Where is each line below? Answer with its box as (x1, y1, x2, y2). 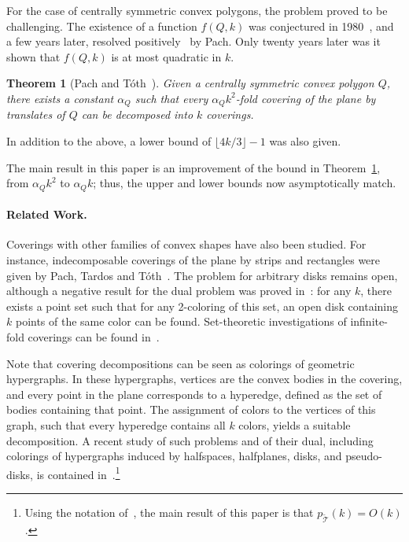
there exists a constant (6, 90, 114, 106)
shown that (6, 48, 61, 65)
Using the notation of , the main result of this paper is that (24, 504, 314, 521)
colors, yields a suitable (238, 416, 351, 433)
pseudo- (345, 448, 382, 464)
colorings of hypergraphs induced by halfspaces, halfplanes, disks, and (6, 448, 342, 464)
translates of (6, 106, 65, 123)
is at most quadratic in (111, 48, 222, 65)
